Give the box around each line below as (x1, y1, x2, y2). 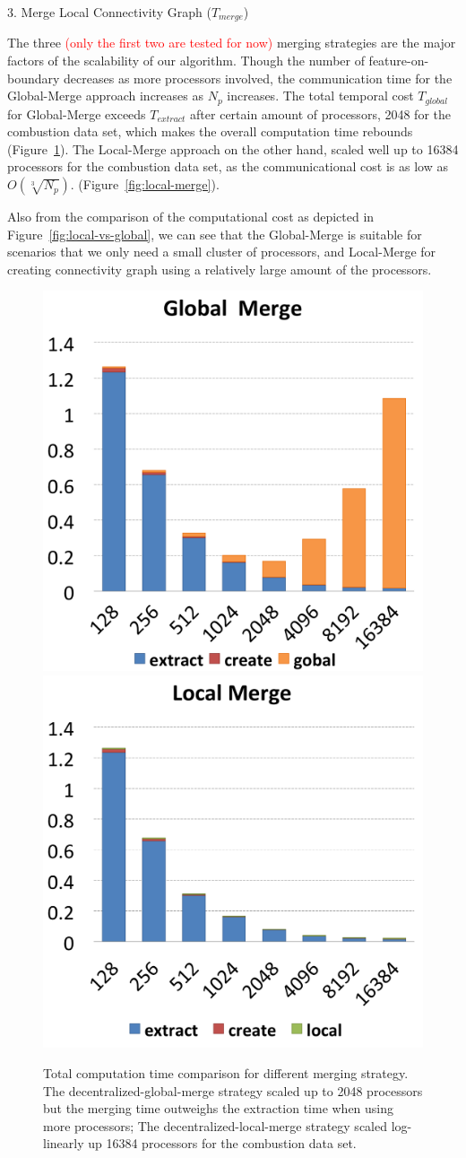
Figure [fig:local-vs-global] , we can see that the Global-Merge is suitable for (7, 224, 422, 243)
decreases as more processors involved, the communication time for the (64, 68, 453, 87)
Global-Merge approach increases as (7, 86, 203, 105)
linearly (43, 1134, 84, 1153)
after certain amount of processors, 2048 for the (190, 104, 451, 123)
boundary (7, 68, 60, 87)
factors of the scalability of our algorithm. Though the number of (7, 51, 365, 70)
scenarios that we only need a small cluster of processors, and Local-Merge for (7, 242, 436, 261)
